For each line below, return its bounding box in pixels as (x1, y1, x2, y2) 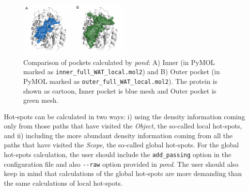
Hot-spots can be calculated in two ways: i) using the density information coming (4, 111, 245, 121)
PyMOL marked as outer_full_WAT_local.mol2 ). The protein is (23, 76, 218, 86)
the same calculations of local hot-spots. (4, 177, 123, 188)
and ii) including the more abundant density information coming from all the (4, 130, 233, 140)
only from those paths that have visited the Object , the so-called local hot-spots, (4, 121, 242, 131)
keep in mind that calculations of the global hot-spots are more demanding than (4, 168, 242, 178)
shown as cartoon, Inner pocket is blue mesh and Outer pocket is (23, 85, 217, 95)
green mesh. (23, 95, 59, 105)
